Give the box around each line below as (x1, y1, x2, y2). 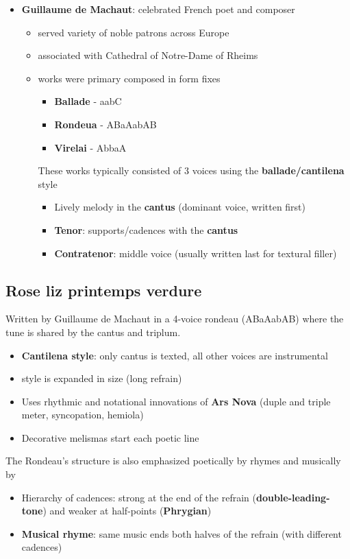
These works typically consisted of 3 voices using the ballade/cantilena (38, 163, 345, 178)
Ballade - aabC (54, 94, 122, 108)
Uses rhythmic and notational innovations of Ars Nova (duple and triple (21, 394, 331, 408)
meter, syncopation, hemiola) (21, 407, 144, 422)
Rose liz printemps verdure (5, 279, 202, 300)
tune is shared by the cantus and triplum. (5, 324, 181, 339)
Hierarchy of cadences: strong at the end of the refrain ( (21, 490, 256, 504)
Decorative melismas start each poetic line (21, 430, 199, 444)
